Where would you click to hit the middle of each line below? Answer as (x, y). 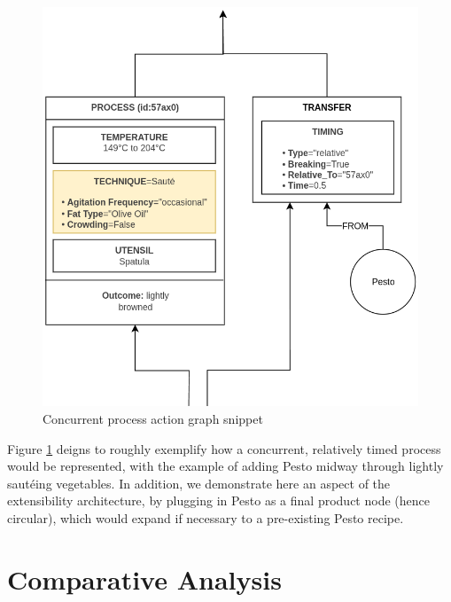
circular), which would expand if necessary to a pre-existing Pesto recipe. (206, 517)
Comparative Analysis (144, 579)
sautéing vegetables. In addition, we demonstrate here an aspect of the (199, 483)
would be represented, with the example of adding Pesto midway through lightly (225, 466)
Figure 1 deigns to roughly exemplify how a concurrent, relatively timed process (224, 448)
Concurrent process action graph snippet (153, 418)
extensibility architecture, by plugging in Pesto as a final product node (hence (218, 500)
